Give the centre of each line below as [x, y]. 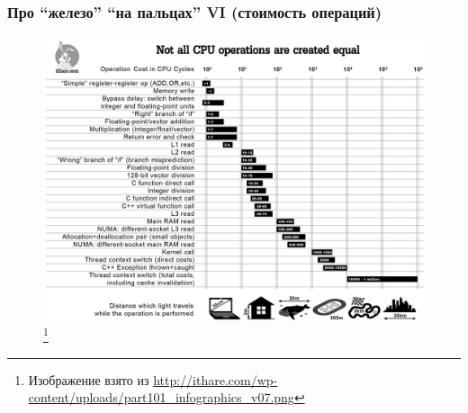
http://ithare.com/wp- [216, 379]
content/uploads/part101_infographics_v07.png [161, 397]
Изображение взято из [89, 379]
